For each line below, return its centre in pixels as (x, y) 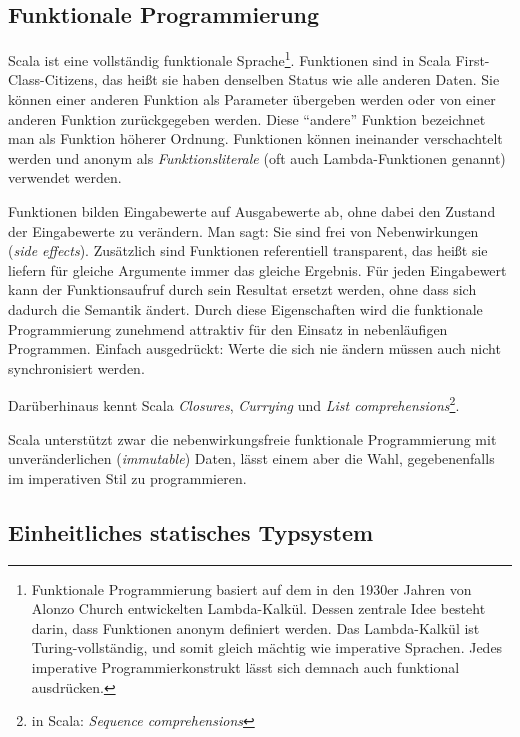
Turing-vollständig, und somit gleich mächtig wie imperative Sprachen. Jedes (267, 647)
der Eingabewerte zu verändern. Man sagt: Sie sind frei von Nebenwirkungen (243, 230)
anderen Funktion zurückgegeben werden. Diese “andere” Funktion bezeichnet (247, 118)
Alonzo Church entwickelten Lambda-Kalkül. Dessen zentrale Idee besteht (258, 608)
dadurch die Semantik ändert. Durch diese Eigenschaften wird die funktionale (245, 308)
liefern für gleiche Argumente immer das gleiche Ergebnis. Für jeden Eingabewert (257, 269)
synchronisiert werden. (76, 367)
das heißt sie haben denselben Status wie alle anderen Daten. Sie (301, 79)
